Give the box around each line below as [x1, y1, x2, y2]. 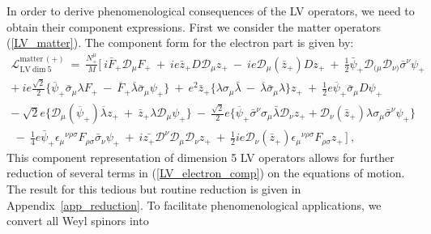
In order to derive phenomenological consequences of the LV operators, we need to [6, 2, 415, 19]
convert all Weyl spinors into [6, 212, 149, 229]
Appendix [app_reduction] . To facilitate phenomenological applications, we [6, 196, 382, 213]
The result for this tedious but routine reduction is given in [6, 181, 301, 198]
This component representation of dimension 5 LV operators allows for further [6, 148, 395, 165]
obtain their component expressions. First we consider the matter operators [6, 18, 382, 35]
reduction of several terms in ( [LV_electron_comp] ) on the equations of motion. [6, 164, 405, 181]
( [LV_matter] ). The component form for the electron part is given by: [6, 34, 354, 51]
